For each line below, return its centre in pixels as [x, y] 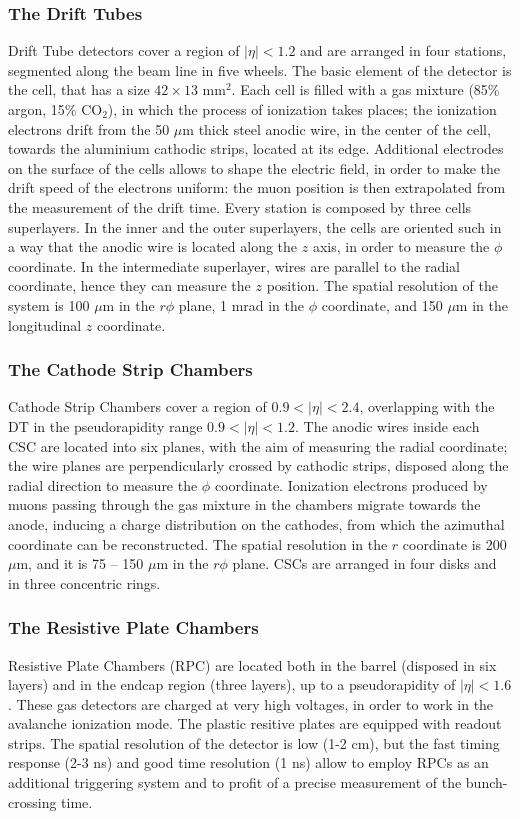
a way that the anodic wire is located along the [153, 246]
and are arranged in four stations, [403, 50]
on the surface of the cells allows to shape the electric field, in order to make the [254, 167]
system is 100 [49, 304]
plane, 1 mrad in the [241, 304]
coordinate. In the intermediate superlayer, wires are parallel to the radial [234, 265]
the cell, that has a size [79, 89]
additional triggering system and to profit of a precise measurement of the [235, 782]
